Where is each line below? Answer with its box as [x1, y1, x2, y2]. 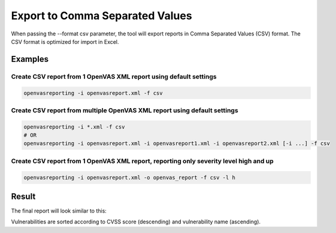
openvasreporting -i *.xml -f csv [23, 123, 125, 130]
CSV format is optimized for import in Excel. [11, 38, 119, 45]
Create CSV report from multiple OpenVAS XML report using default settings [11, 106, 239, 114]
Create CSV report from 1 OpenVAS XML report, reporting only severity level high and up [11, 157, 274, 165]
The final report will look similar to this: [11, 207, 107, 214]
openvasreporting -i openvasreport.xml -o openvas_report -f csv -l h [23, 174, 236, 181]
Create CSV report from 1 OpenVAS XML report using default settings [11, 72, 217, 80]
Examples [11, 54, 49, 64]
